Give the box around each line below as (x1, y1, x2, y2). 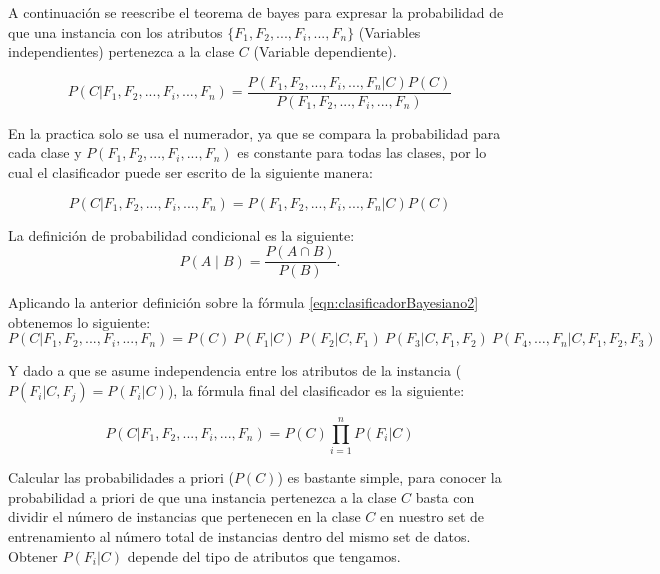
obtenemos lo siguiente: (8, 311, 151, 332)
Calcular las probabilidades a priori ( (8, 467, 234, 488)
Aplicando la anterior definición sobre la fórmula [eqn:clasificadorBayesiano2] (8, 292, 479, 313)
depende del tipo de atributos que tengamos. (127, 545, 401, 566)
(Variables (358, 21, 421, 42)
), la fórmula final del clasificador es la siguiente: (167, 380, 465, 401)
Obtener (8, 545, 58, 566)
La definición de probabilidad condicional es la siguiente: (8, 224, 355, 245)
